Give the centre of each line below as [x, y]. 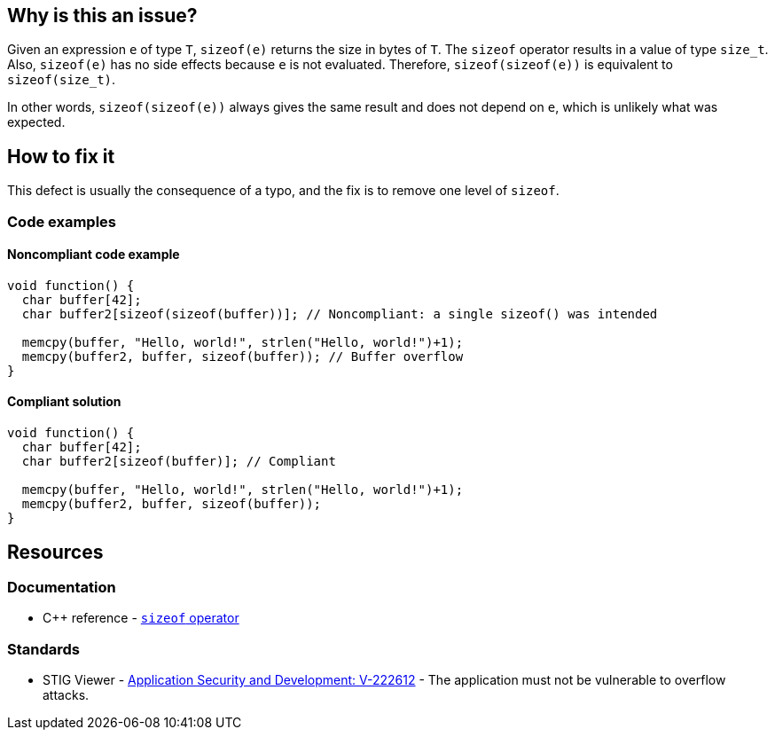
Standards [44, 649]
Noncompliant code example [94, 255]
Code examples [62, 221]
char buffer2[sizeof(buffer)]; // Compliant [179, 462]
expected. [36, 122]
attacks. [66, 695]
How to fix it [61, 156]
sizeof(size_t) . [62, 80]
